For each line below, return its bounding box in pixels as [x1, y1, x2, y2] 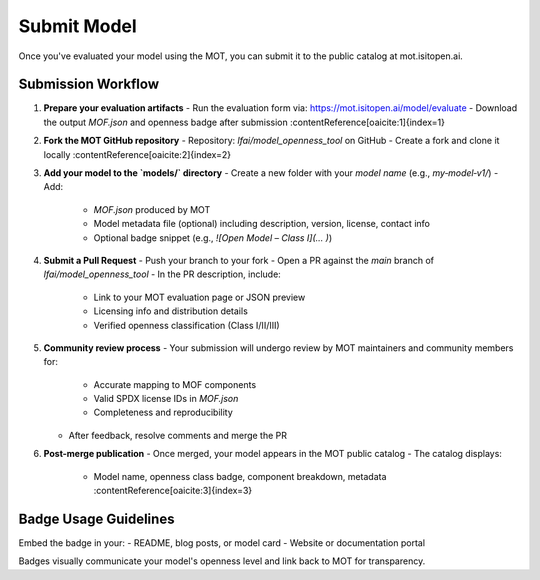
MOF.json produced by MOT [93, 203, 211, 215]
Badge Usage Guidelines [18, 510, 175, 527]
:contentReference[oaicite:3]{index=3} [93, 485, 253, 497]
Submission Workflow [18, 76, 160, 93]
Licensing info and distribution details [93, 305, 249, 317]
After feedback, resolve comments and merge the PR [68, 429, 288, 441]
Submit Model [18, 15, 137, 37]
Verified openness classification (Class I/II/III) [93, 319, 280, 331]
